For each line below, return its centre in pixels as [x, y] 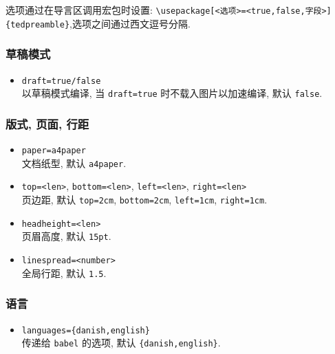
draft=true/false [61, 81]
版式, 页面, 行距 [47, 123]
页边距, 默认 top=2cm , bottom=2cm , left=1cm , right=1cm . [144, 200]
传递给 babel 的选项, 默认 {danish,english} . [121, 343]
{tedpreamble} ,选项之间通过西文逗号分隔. [98, 23]
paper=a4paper [54, 151]
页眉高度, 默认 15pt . [66, 236]
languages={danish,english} [86, 330]
